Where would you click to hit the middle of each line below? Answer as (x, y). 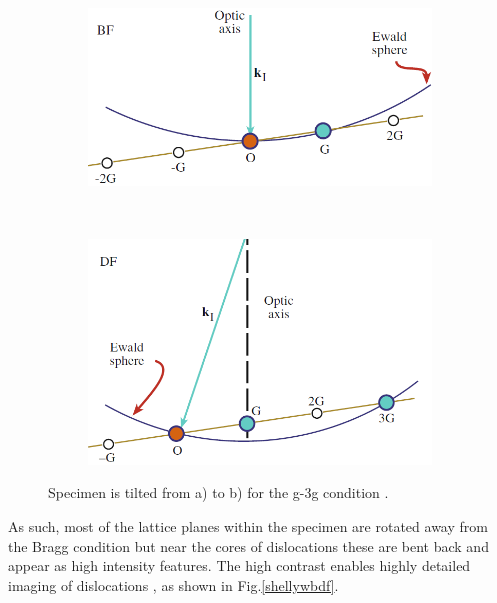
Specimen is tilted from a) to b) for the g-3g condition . (218, 492)
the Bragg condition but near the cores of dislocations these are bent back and (248, 545)
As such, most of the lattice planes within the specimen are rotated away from (248, 525)
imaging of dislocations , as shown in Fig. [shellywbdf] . (173, 584)
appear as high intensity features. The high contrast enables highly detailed (239, 565)
